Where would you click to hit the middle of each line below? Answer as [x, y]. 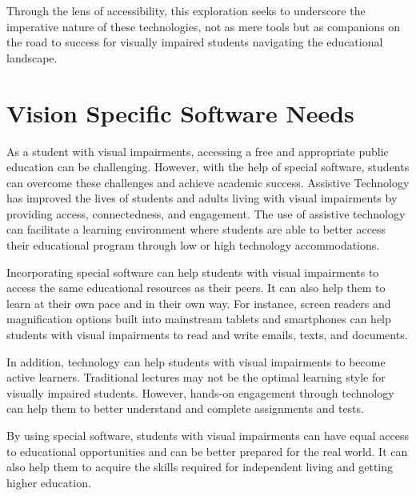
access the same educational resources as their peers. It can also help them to [196, 288]
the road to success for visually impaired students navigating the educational [195, 42]
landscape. [32, 57]
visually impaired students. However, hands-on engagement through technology [200, 392]
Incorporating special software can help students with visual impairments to [193, 272]
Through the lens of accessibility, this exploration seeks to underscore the [186, 10]
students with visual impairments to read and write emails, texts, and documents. [207, 335]
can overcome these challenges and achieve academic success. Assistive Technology [208, 182]
